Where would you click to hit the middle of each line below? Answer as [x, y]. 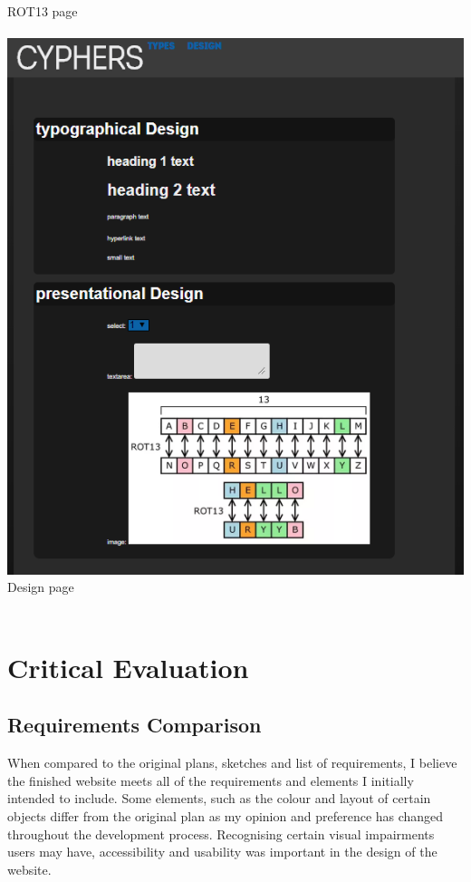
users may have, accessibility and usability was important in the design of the [222, 852]
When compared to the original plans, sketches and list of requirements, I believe [232, 763]
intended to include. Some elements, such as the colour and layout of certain [219, 798]
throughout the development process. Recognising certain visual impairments [221, 834]
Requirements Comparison [135, 725]
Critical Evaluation [128, 667]
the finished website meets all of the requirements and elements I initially [211, 780]
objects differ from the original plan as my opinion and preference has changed [226, 816]
